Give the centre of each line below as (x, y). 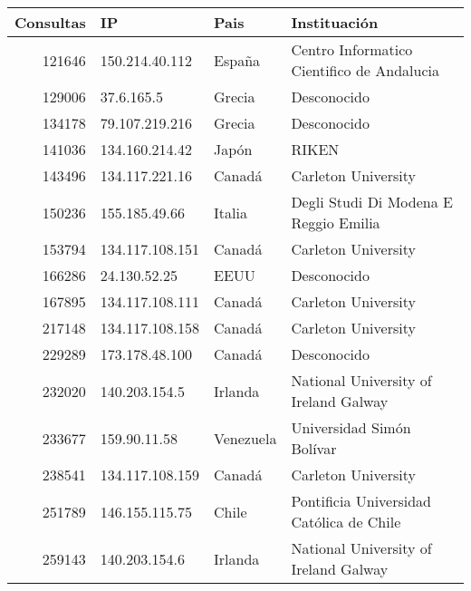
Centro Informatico (352, 49)
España (237, 60)
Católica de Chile (346, 522)
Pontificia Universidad (361, 501)
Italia (231, 212)
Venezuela (245, 438)
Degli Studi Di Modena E (372, 202)
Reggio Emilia (336, 223)
